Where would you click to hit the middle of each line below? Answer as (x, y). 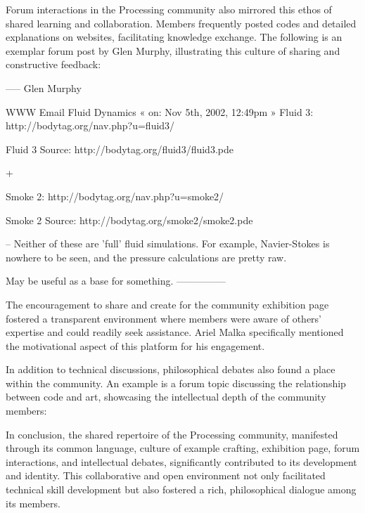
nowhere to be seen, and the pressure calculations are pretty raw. (146, 257)
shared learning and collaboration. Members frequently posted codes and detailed (181, 23)
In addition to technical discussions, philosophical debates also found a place (171, 369)
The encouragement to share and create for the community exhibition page (167, 304)
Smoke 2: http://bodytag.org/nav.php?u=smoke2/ (115, 196)
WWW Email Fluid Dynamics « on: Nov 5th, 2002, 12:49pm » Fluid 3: (160, 111)
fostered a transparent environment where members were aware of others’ (164, 318)
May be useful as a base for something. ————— (116, 281)
